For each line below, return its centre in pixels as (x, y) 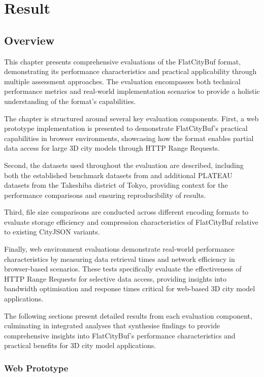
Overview (29, 40)
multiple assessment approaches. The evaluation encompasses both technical (122, 81)
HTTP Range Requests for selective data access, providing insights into (115, 278)
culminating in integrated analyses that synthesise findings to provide (112, 325)
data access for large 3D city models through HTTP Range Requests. (112, 148)
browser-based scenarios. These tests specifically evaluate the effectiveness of (123, 269)
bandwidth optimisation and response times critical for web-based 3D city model (130, 288)
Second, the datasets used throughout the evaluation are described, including (124, 165)
